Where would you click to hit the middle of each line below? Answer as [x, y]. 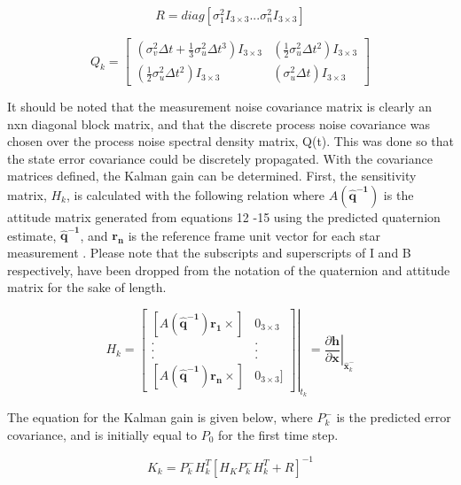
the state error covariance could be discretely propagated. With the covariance [220, 158]
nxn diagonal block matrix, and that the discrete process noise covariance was [219, 123]
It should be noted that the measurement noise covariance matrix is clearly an [220, 107]
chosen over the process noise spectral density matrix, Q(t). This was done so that [231, 141]
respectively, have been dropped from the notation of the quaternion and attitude [229, 269]
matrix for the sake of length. [87, 287]
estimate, [32, 235]
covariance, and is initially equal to [102, 434]
